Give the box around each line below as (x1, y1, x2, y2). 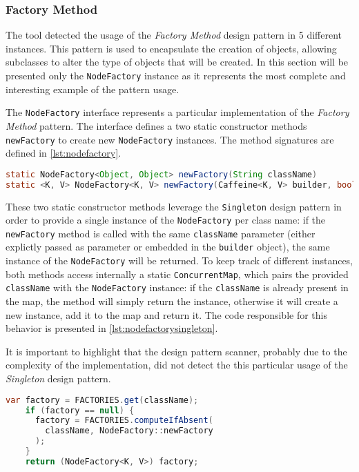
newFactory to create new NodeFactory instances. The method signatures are (6, 132, 334, 146)
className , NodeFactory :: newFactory (45, 426, 213, 436)
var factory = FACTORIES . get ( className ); (6, 395, 199, 405)
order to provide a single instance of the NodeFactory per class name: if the (6, 213, 326, 227)
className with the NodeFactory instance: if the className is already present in (6, 280, 349, 295)
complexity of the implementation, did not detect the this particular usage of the (6, 357, 348, 372)
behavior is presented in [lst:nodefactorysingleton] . (6, 321, 218, 335)
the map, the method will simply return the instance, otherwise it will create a (6, 294, 338, 308)
